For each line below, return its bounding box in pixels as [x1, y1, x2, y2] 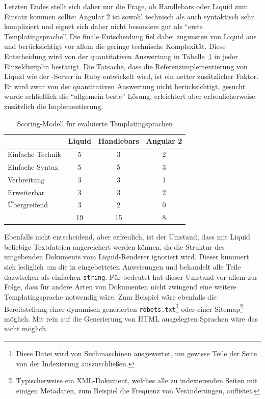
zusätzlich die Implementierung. [4, 100, 103, 111]
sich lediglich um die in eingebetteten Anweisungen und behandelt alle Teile [4, 261, 241, 272]
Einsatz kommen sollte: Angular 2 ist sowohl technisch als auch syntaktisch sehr [4, 11, 254, 21]
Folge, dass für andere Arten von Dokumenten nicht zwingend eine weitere [4, 281, 236, 292]
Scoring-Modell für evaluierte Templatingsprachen [17, 118, 173, 128]
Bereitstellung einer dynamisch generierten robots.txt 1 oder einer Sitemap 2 [4, 302, 243, 314]
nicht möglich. [4, 323, 48, 334]
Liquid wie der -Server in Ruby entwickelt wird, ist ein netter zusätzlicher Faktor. [4, 71, 259, 82]
